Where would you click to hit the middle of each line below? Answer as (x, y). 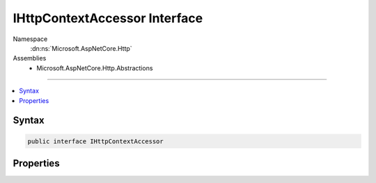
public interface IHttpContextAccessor (95, 141)
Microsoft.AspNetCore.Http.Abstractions (95, 68)
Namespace (30, 39)
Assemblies (30, 58)
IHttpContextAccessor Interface (108, 18)
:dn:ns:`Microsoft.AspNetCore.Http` (81, 48)
